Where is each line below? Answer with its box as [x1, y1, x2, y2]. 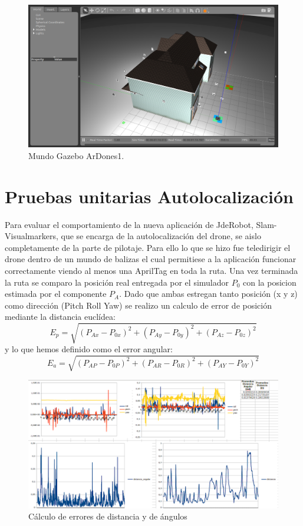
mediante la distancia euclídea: [5, 310, 116, 323]
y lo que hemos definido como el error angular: [5, 343, 173, 355]
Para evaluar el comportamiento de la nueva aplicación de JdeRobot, [5, 218, 253, 230]
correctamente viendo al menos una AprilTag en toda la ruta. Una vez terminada [5, 264, 298, 276]
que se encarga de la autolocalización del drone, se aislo [61, 230, 261, 242]
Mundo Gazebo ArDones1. [28, 149, 124, 161]
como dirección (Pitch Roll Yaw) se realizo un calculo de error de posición [5, 299, 272, 311]
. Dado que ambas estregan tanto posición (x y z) [119, 287, 298, 300]
